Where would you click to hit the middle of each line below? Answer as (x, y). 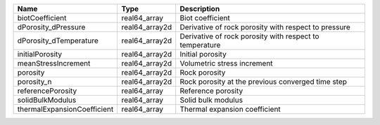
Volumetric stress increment (227, 63)
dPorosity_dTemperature (58, 41)
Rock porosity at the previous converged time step (264, 82)
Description (200, 9)
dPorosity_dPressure (51, 27)
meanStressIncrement (54, 63)
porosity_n (34, 82)
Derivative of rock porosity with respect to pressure (265, 27)
